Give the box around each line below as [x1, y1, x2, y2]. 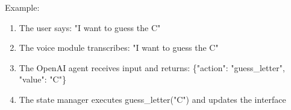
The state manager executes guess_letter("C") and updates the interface [19, 93, 286, 105]
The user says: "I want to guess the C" [19, 21, 161, 33]
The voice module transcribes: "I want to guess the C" [19, 41, 219, 54]
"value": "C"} [19, 73, 66, 85]
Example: [5, 1, 40, 13]
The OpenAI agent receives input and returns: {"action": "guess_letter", [19, 61, 285, 74]
